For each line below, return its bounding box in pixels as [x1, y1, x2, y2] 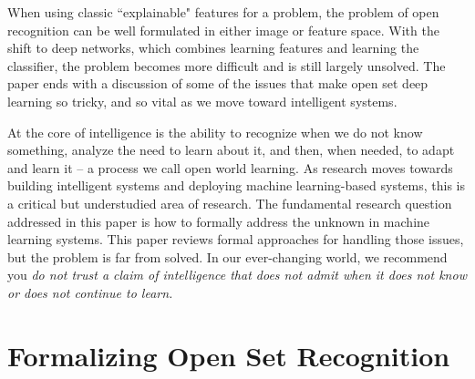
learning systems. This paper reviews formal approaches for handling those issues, [7, 230, 464, 249]
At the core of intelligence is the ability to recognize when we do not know [7, 122, 423, 141]
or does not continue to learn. [7, 282, 173, 302]
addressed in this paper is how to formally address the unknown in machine [7, 211, 430, 230]
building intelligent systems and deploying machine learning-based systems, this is [7, 176, 466, 195]
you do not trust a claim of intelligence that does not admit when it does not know [7, 265, 467, 284]
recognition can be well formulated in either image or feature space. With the [7, 20, 439, 39]
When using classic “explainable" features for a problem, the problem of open [7, 3, 439, 21]
